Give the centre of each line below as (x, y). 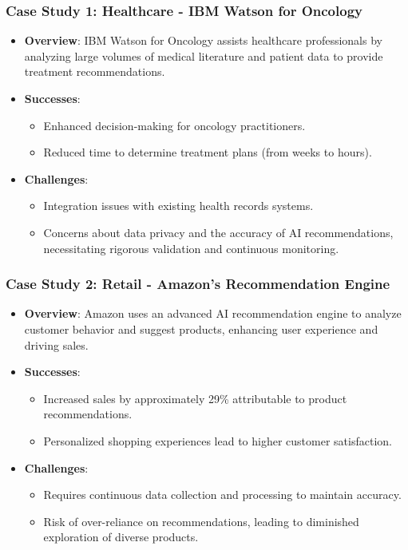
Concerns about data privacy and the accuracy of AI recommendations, (218, 232)
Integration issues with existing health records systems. (178, 206)
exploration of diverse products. (121, 537)
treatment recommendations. (95, 71)
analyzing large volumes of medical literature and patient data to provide (204, 55)
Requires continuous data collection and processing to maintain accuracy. (222, 495)
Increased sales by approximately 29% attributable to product (195, 398)
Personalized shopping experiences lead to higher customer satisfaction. (218, 440)
